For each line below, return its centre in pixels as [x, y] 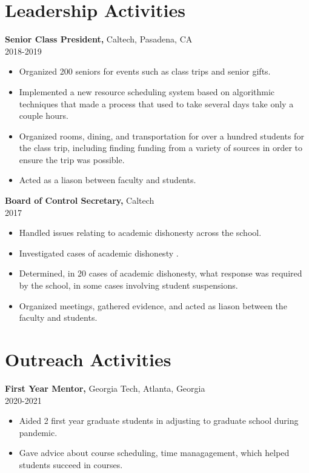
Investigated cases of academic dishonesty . [99, 253]
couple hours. [44, 116]
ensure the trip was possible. [72, 159]
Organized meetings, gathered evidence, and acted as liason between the [153, 305]
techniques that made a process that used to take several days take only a [156, 103]
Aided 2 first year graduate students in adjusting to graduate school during [159, 421]
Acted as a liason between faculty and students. [108, 180]
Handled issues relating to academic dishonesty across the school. [140, 233]
